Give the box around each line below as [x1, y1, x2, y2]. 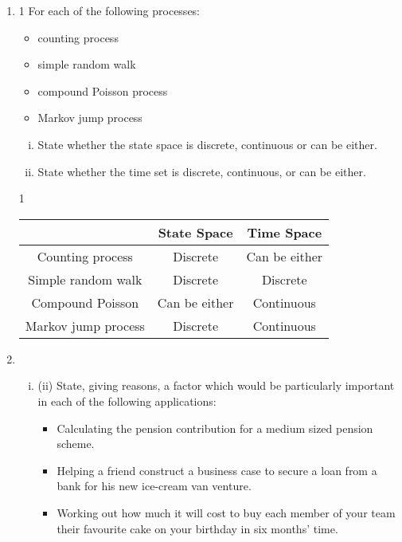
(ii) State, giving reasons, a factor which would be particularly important [37, 377, 395, 394]
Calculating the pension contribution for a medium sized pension [57, 419, 373, 436]
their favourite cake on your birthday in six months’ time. [57, 520, 338, 536]
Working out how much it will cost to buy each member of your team [57, 504, 396, 520]
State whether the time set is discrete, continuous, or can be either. [37, 163, 366, 179]
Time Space [247, 222, 322, 242]
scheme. [57, 435, 95, 452]
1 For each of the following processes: [18, 2, 201, 18]
